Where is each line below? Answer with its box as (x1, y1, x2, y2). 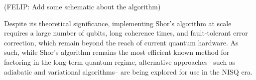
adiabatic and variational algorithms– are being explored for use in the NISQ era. (4, 66, 253, 77)
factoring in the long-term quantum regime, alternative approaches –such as (4, 56, 236, 67)
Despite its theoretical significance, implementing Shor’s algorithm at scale (4, 18, 232, 28)
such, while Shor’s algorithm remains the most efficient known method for (4, 47, 230, 57)
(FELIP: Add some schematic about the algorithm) (4, 1, 161, 11)
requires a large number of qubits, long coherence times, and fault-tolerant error (4, 28, 248, 38)
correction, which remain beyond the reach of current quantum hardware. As (4, 37, 239, 47)
